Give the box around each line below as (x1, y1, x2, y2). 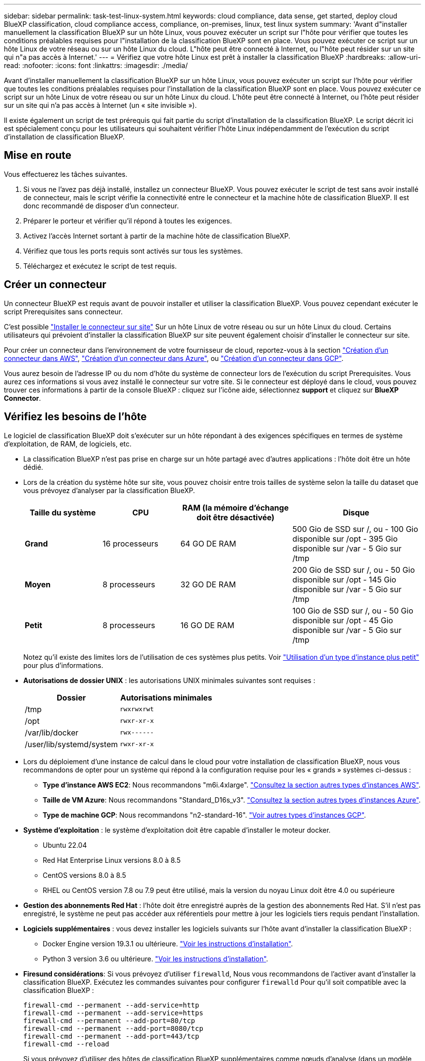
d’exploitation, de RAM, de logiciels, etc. (4, 439, 132, 448)
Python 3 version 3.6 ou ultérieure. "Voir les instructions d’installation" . (43, 954, 268, 963)
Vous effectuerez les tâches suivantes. (4, 170, 128, 178)
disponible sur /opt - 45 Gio (292, 615, 393, 625)
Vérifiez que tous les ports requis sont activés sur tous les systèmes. (23, 246, 243, 255)
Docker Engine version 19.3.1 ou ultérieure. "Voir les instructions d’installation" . (43, 939, 293, 948)
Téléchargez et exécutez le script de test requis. (23, 261, 177, 270)
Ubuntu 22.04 (43, 840, 87, 849)
